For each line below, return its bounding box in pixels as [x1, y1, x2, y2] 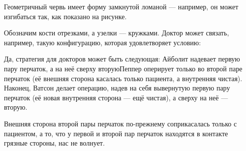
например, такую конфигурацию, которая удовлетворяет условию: [4, 37, 201, 47]
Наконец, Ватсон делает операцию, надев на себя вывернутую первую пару [4, 83, 230, 93]
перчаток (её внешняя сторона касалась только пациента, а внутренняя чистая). [4, 73, 243, 83]
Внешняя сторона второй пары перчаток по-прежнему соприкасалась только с [4, 118, 237, 128]
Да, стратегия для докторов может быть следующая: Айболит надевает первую [4, 54, 240, 64]
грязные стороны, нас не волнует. [4, 138, 105, 148]
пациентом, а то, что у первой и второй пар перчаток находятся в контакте [4, 128, 228, 138]
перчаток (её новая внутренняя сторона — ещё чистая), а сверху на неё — [4, 92, 228, 102]
